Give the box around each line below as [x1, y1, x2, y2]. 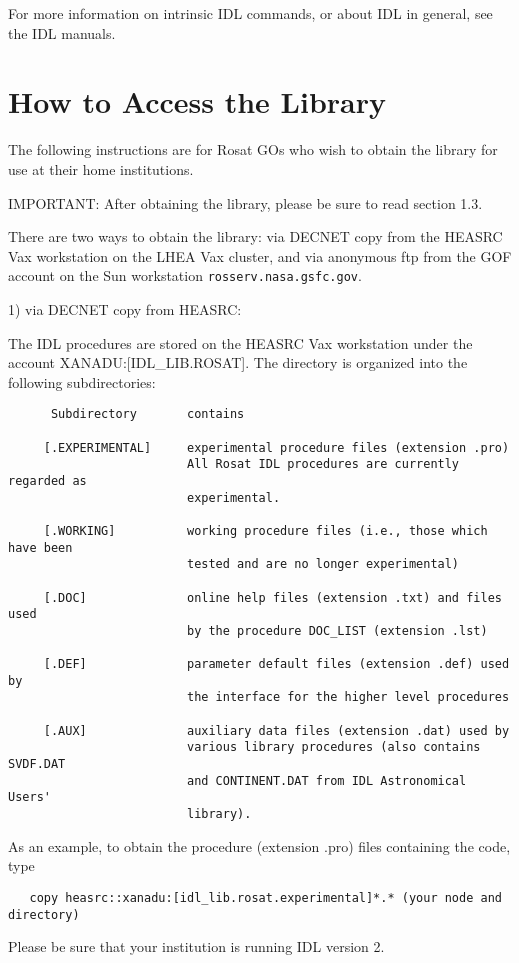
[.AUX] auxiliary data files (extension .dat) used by [43, 723, 510, 738]
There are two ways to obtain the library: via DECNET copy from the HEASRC [8, 226, 503, 247]
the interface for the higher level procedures [186, 690, 510, 705]
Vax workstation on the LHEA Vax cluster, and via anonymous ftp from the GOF [8, 245, 512, 266]
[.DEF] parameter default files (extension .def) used [43, 657, 510, 672]
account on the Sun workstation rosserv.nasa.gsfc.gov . [8, 265, 362, 286]
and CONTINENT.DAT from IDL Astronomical [186, 773, 467, 788]
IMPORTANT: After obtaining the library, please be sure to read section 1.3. [8, 192, 483, 213]
